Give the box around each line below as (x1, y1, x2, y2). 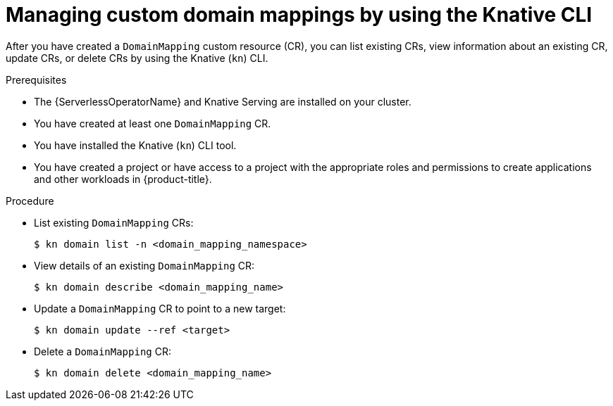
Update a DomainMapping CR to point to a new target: (34, 302, 286, 315)
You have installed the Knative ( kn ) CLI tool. (34, 139, 237, 151)
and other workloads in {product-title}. (34, 172, 212, 185)
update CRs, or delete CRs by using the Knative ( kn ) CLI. (6, 51, 268, 64)
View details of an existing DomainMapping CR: (34, 259, 255, 272)
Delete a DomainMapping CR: (34, 345, 171, 357)
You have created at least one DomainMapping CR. (34, 117, 271, 129)
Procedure (6, 194, 54, 207)
